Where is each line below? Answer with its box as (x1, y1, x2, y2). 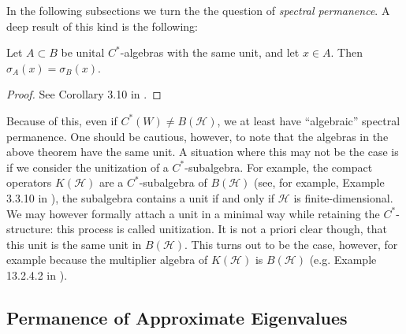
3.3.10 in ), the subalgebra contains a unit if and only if (6, 189, 275, 206)
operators (6, 174, 52, 191)
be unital (61, 44, 105, 61)
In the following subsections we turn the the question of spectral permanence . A (6, 2, 390, 18)
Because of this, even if (6, 112, 117, 128)
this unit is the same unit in (6, 236, 142, 252)
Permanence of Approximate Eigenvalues (6, 305, 348, 329)
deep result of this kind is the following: (6, 17, 198, 34)
